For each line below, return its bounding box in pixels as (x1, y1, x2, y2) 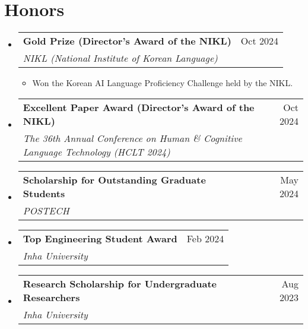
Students (23, 186, 65, 200)
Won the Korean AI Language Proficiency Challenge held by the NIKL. (32, 77, 293, 89)
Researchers (23, 290, 80, 304)
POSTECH (23, 203, 69, 217)
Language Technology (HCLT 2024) (23, 144, 170, 159)
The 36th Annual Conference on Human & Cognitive (23, 131, 242, 145)
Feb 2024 (186, 231, 224, 245)
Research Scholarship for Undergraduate (23, 276, 217, 290)
